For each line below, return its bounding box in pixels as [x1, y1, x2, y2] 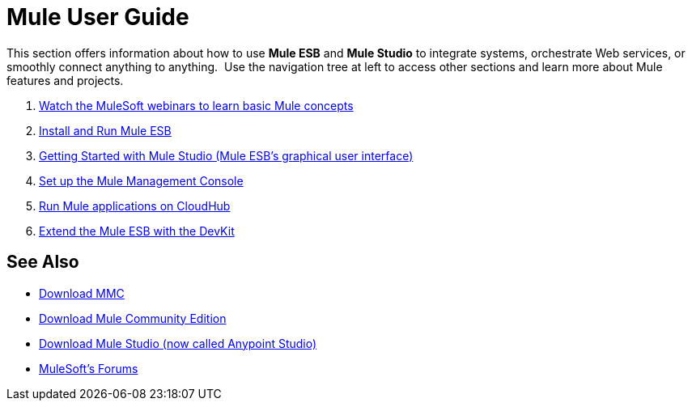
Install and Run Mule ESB [39, 123, 172, 138]
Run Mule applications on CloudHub [39, 198, 231, 213]
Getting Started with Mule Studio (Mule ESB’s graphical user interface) [39, 148, 414, 163]
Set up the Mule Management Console [39, 173, 244, 188]
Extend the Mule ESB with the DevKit [39, 223, 235, 238]
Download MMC [39, 286, 125, 300]
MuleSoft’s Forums [39, 361, 138, 375]
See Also [6, 252, 79, 273]
